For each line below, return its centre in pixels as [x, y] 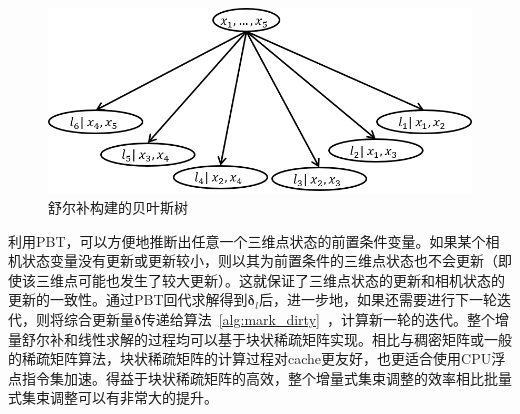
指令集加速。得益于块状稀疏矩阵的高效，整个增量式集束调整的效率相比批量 [266, 377]
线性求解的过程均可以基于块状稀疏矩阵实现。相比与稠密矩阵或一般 [294, 338]
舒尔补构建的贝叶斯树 [118, 206]
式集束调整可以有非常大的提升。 [113, 397]
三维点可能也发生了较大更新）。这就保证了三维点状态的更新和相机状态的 [270, 279]
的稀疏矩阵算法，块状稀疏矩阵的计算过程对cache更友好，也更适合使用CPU [250, 358]
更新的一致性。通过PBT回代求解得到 [128, 299]
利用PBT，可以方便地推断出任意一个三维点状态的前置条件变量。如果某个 [247, 240]
